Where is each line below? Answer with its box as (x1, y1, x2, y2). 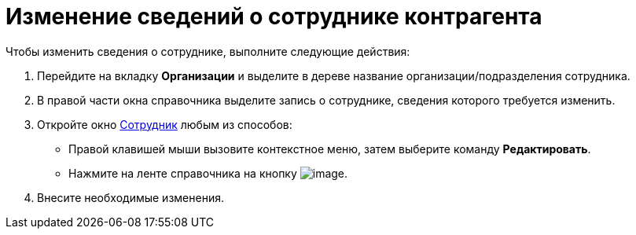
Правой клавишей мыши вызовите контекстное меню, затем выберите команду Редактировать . (68, 141, 591, 156)
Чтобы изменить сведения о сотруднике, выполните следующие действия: (6, 44, 410, 58)
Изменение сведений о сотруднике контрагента (6, 3, 542, 30)
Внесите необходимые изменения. (37, 190, 224, 204)
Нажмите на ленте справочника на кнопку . (68, 166, 348, 180)
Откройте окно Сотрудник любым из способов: (37, 117, 292, 131)
